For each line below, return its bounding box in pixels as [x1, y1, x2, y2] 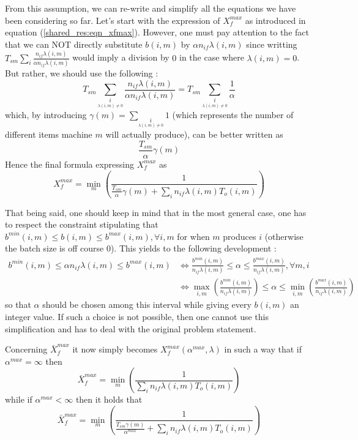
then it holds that [75, 393, 143, 406]
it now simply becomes [72, 343, 158, 356]
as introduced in [245, 13, 306, 26]
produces [223, 229, 256, 242]
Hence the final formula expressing [5, 157, 135, 170]
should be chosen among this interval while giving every [42, 298, 252, 311]
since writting [246, 37, 297, 50]
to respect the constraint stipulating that [5, 218, 158, 231]
